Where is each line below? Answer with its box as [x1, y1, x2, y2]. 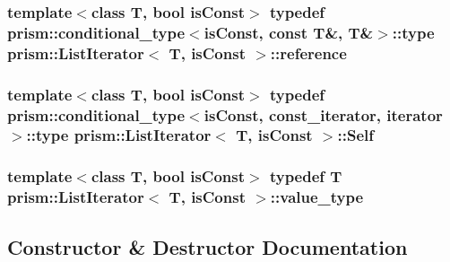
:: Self [337, 124, 374, 146]
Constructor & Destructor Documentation [7, 232, 408, 260]
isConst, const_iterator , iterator [203, 103, 443, 126]
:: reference [270, 41, 347, 64]
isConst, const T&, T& [203, 21, 374, 43]
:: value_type [270, 186, 364, 208]
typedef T [269, 165, 342, 188]
